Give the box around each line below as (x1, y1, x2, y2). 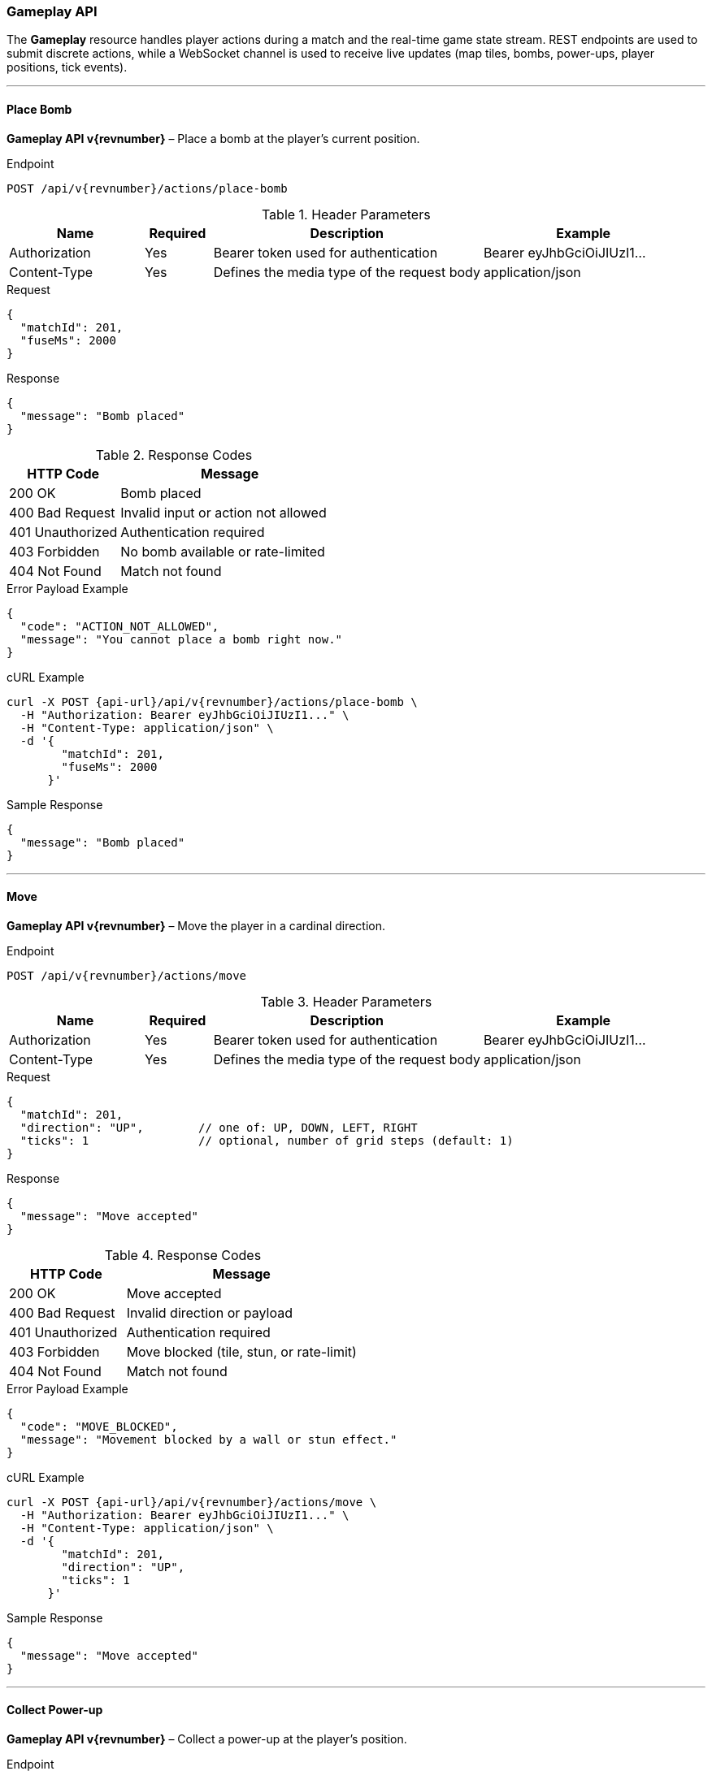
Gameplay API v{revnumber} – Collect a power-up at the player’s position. (7, 1732, 407, 1747)
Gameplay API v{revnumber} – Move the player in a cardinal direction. (7, 918, 386, 933)
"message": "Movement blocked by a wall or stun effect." (20, 1432, 397, 1446)
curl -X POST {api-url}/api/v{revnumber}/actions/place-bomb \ (7, 695, 418, 708)
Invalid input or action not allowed (120, 504, 327, 521)
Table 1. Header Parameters (261, 206, 431, 223)
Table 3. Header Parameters (260, 993, 432, 1010)
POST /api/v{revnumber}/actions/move (7, 968, 247, 982)
